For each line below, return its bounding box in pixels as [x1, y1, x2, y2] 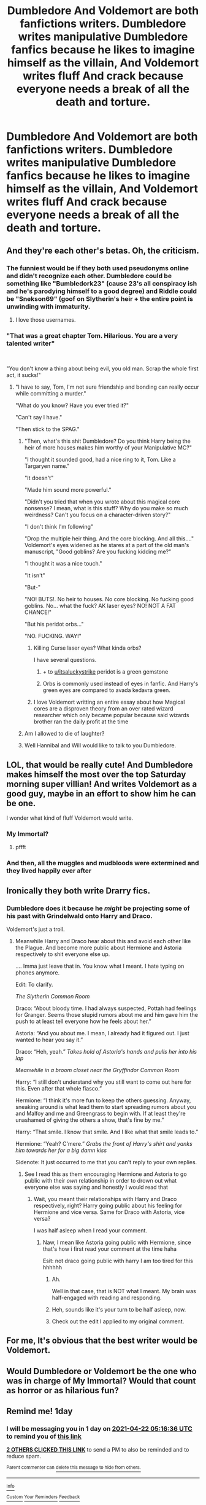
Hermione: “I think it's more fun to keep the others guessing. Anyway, [15, 1097, 191, 1104]
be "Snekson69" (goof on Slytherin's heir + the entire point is [6, 294, 193, 303]
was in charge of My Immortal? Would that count [6, 1375, 196, 1386]
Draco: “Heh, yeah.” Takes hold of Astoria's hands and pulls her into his [15, 1048, 197, 1055]
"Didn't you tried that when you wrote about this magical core [24, 498, 180, 505]
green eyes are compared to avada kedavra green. [42, 686, 170, 694]
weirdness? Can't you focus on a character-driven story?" [24, 511, 171, 519]
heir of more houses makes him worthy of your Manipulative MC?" [24, 444, 192, 451]
